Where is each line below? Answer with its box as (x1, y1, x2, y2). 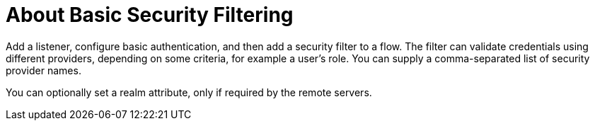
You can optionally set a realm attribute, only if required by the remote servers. (6, 86, 372, 98)
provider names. (6, 64, 81, 76)
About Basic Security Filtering (6, 3, 294, 27)
